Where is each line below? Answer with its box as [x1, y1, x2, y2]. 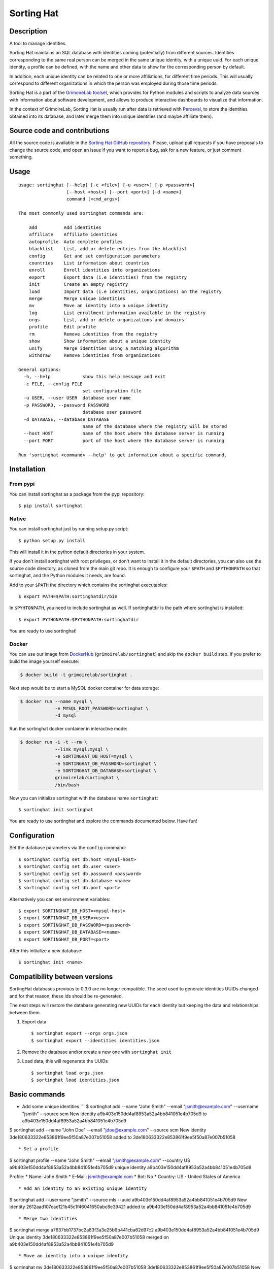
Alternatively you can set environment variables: [9, 896, 111, 902]
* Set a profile [18, 1146, 59, 1152]
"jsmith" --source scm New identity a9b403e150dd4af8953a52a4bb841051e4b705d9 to [22, 1111, 207, 1117]
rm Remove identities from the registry [28, 331, 158, 337]
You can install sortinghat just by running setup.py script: [9, 526, 129, 532]
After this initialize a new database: [9, 948, 83, 954]
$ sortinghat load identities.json [31, 1077, 120, 1083]
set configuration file [82, 388, 142, 393]
